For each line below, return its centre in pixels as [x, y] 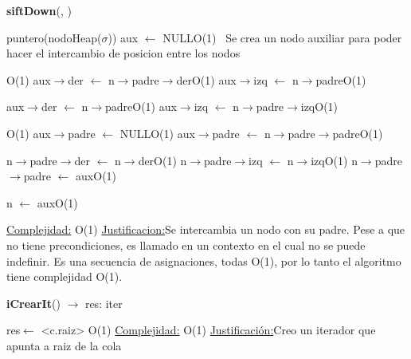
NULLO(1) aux [157, 133]
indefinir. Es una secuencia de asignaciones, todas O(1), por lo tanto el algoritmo [204, 260]
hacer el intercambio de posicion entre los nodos [123, 53]
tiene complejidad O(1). [65, 276]
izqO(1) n [334, 160]
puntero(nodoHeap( [54, 37]
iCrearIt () [33, 303]
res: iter [104, 303]
